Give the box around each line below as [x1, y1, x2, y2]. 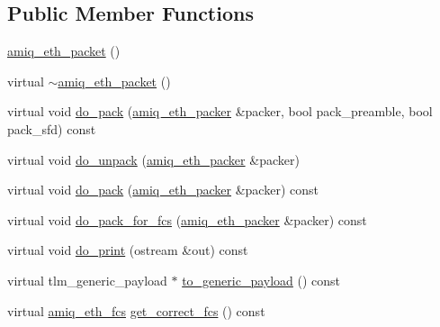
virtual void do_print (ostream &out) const [7, 241, 248, 259]
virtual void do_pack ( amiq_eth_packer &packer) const [7, 180, 319, 199]
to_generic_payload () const [182, 270, 341, 289]
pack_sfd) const [7, 119, 96, 138]
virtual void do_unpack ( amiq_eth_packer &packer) [7, 150, 300, 168]
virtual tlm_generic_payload [7, 270, 167, 289]
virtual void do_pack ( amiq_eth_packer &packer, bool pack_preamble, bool [7, 102, 433, 121]
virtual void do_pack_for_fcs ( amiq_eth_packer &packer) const [7, 210, 367, 229]
